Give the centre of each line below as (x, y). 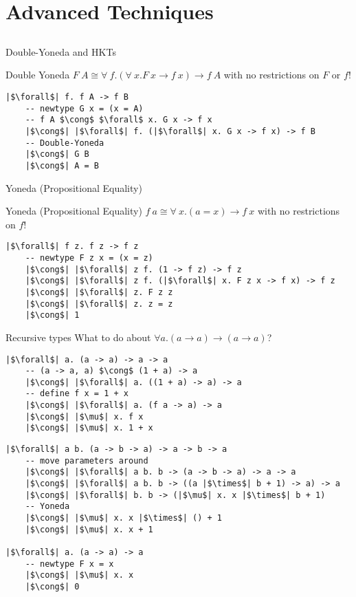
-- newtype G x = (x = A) (84, 108)
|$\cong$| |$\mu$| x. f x (84, 416)
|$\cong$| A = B (62, 165)
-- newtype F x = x (69, 564)
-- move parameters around (87, 460)
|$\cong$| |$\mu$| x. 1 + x (89, 428)
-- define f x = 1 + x (77, 394)
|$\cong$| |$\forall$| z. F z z (99, 292)
